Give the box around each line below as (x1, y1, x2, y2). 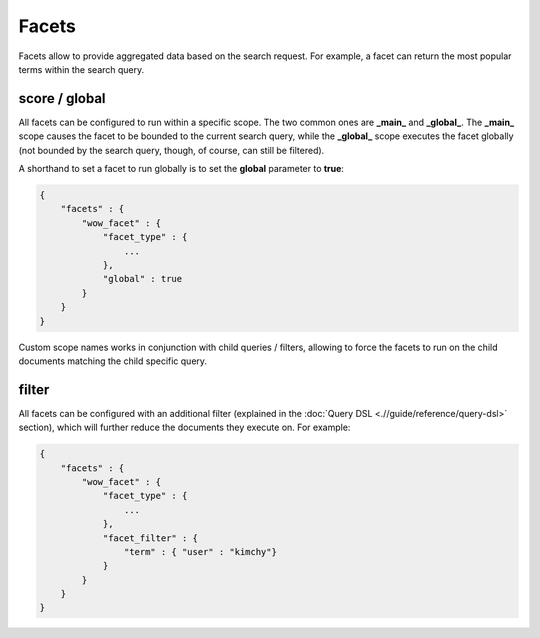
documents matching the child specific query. (18, 355, 208, 367)
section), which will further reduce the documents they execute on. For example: (18, 421, 351, 434)
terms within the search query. (18, 63, 145, 75)
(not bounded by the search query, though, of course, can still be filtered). (18, 144, 325, 156)
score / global (18, 90, 106, 107)
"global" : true (102, 273, 183, 285)
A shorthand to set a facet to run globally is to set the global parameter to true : (18, 163, 345, 175)
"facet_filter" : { (102, 532, 199, 544)
